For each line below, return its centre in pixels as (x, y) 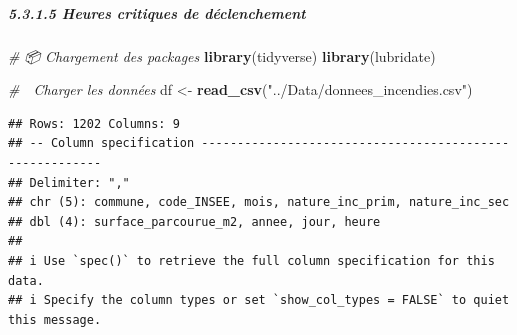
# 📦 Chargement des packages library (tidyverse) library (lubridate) (222, 55)
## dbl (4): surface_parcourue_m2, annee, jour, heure (194, 221)
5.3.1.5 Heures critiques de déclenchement (157, 12)
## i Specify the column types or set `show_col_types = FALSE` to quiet (259, 300)
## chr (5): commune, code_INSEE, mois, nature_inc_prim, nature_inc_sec (259, 202)
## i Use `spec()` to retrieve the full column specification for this (251, 260)
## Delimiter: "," (69, 182)
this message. (55, 319)
